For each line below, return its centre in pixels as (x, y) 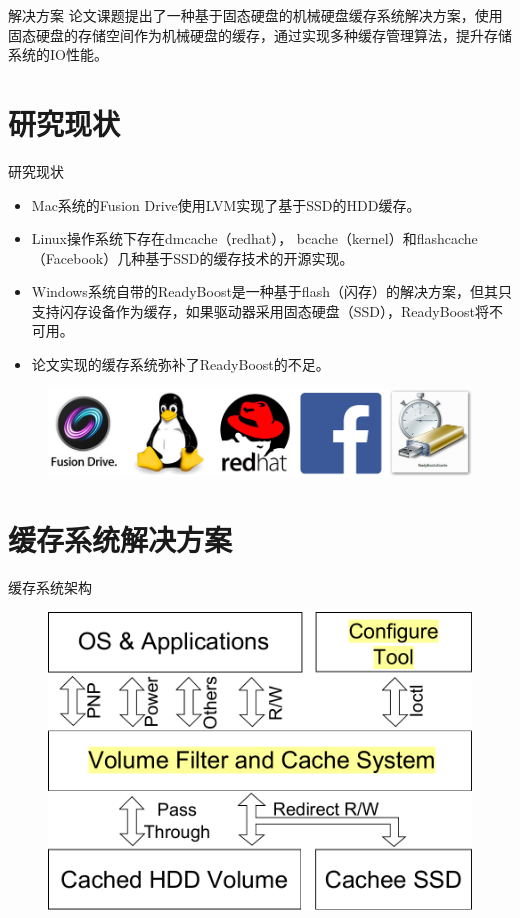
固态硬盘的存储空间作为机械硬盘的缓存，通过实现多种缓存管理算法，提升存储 (260, 34)
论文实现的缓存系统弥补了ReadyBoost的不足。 (180, 364)
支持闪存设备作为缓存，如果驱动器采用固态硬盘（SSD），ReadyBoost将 (260, 310)
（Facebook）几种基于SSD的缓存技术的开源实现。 (192, 257)
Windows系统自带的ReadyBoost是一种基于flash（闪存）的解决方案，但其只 (271, 291)
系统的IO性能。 (58, 54)
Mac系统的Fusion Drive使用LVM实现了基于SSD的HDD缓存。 (226, 204)
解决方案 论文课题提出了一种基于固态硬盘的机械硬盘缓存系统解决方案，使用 (255, 15)
